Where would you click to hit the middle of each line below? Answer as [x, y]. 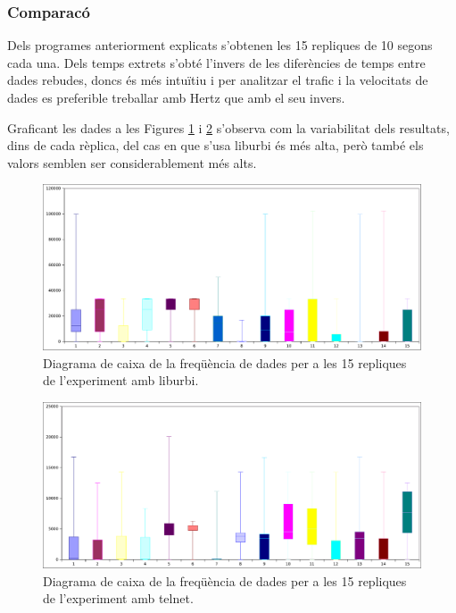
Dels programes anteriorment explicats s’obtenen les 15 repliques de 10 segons [220, 45]
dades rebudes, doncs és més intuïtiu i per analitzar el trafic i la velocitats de [218, 80]
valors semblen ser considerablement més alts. [132, 162]
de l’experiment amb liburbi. [121, 380]
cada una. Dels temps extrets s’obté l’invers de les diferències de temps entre [216, 62]
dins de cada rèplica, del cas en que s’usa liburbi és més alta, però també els [216, 145]
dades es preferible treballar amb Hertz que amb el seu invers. [176, 97]
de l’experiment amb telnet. [118, 598]
